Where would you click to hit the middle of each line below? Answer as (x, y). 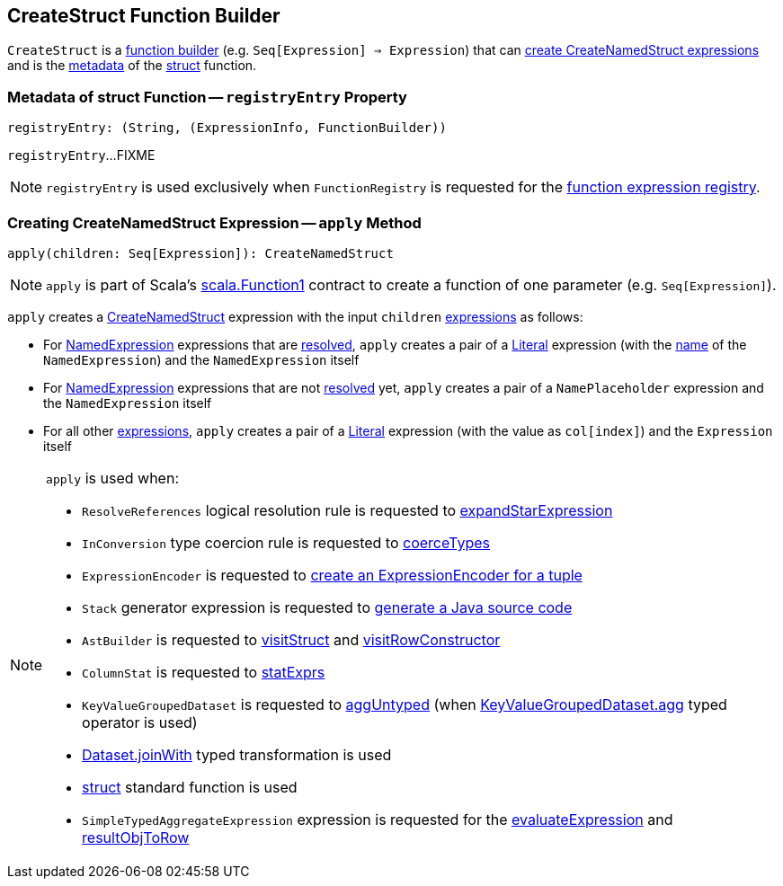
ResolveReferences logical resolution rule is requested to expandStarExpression (347, 510)
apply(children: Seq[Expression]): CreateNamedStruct (200, 253)
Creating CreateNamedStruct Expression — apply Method (214, 222)
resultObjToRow (136, 837)
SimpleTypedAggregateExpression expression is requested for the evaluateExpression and (378, 819)
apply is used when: (112, 478)
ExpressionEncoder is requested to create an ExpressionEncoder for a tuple (332, 575)
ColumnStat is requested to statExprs (204, 672)
